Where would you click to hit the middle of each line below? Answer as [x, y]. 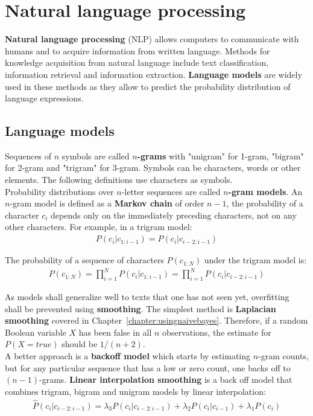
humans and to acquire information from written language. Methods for [138, 50]
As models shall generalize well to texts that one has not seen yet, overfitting [147, 296]
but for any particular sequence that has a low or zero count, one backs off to [148, 367]
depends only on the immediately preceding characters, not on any [174, 215]
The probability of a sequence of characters [84, 260]
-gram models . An [265, 191]
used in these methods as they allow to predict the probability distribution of [148, 86]
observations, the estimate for [217, 332]
